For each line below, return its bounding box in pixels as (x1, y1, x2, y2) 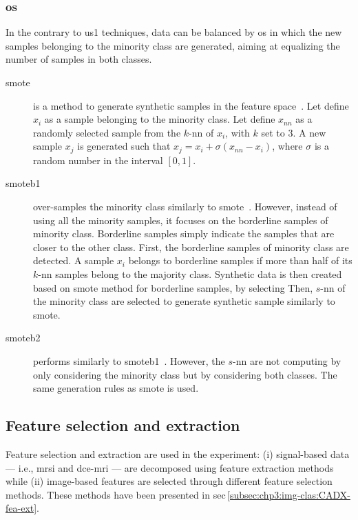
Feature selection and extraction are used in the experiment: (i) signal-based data (6, 446, 350, 461)
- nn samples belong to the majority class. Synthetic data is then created (38, 266, 342, 281)
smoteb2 (6, 330, 41, 345)
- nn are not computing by (233, 353, 341, 368)
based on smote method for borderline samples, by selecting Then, (33, 280, 313, 294)
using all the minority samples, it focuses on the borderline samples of (33, 212, 328, 227)
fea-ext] (6, 501, 37, 515)
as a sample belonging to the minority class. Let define (44, 112, 275, 126)
